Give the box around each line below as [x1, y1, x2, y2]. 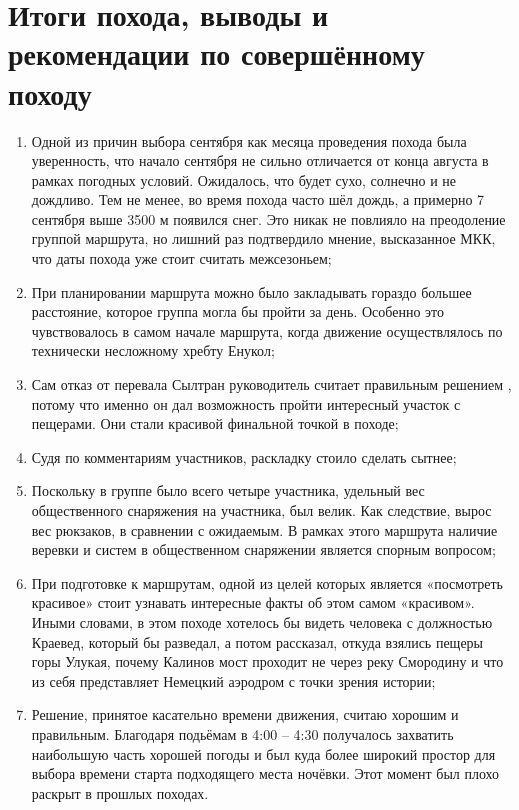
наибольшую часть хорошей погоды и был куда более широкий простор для [31, 743, 496, 764]
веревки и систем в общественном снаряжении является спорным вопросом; [31, 539, 496, 560]
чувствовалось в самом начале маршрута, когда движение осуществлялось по [31, 320, 503, 341]
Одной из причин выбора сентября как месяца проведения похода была [31, 130, 467, 151]
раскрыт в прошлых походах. [31, 782, 209, 803]
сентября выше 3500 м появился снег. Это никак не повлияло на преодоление [31, 208, 506, 229]
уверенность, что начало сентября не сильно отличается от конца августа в [31, 150, 489, 171]
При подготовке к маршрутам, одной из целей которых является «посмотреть [31, 572, 503, 593]
